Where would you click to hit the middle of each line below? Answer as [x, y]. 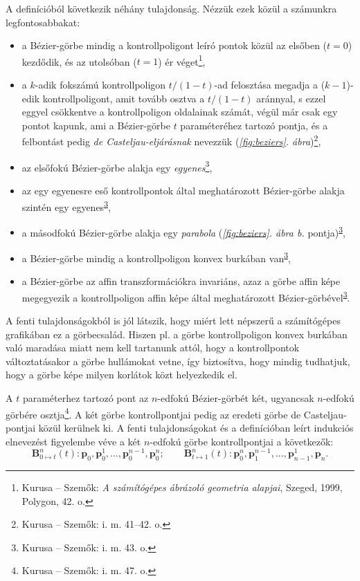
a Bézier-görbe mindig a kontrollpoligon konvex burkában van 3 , [156, 257]
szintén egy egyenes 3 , [66, 205]
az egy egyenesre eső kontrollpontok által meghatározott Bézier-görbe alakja [183, 190]
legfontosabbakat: [43, 22]
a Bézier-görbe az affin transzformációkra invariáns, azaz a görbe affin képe [181, 281]
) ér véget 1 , [182, 60]
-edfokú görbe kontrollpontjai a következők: [242, 441]
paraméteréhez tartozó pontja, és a [254, 125]
